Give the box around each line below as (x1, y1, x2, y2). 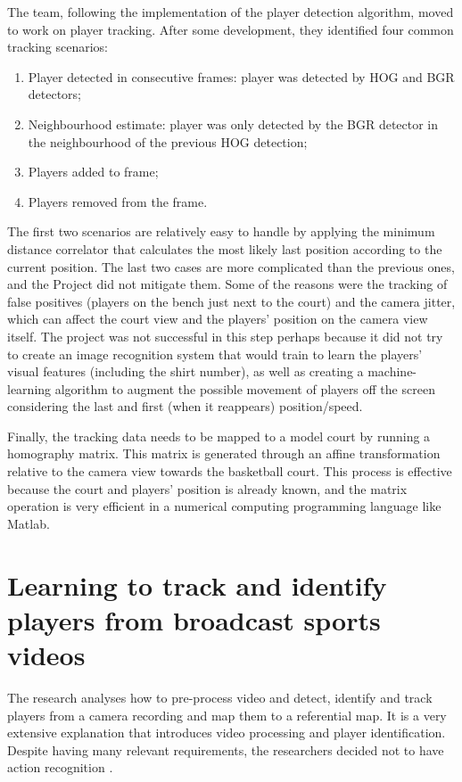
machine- (367, 362, 417, 381)
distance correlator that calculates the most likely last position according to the (7, 239, 442, 258)
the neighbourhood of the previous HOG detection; (28, 132, 308, 151)
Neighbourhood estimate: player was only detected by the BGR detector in (28, 114, 439, 133)
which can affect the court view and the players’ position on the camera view (7, 309, 428, 328)
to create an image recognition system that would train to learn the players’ (7, 344, 423, 363)
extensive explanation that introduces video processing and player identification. (7, 723, 446, 742)
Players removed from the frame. (28, 192, 208, 210)
